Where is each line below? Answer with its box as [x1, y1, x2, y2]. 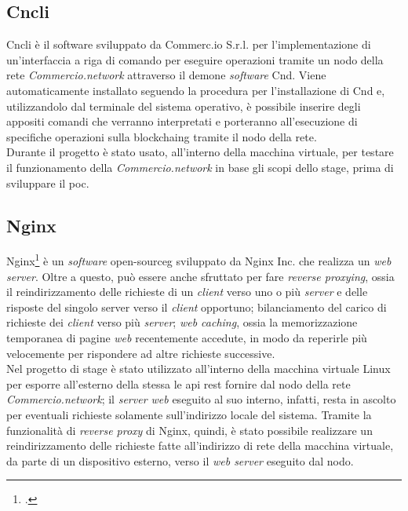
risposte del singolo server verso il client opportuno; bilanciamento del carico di [6, 298, 387, 315]
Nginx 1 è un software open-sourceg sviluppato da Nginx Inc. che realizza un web [6, 250, 392, 268]
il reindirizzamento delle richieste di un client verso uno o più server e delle [6, 283, 368, 300]
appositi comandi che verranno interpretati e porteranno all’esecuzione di [6, 113, 358, 130]
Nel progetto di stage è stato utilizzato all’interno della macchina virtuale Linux [6, 360, 391, 377]
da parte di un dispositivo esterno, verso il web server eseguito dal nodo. [6, 452, 354, 469]
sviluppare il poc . [6, 174, 89, 191]
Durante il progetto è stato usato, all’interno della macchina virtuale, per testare [6, 144, 394, 160]
